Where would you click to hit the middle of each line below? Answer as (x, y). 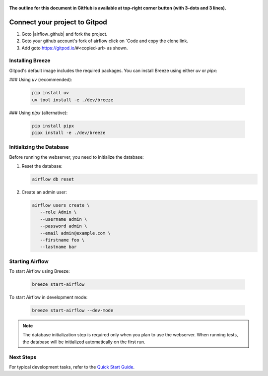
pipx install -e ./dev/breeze (69, 132)
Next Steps (23, 357)
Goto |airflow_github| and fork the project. (65, 34)
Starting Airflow (29, 261)
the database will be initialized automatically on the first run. (84, 342)
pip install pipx (53, 126)
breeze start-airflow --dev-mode (73, 311)
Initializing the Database (39, 147)
